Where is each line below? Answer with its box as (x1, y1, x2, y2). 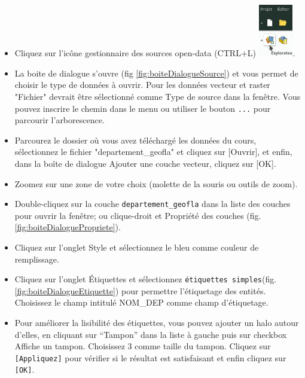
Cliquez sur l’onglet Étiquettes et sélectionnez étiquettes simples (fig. (14, 273, 277, 285)
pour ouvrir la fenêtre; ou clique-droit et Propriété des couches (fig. (14, 209, 261, 221)
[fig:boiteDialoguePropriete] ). (14, 221, 121, 233)
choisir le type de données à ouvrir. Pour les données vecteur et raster (14, 78, 270, 91)
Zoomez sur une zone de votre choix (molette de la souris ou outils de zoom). (14, 177, 298, 190)
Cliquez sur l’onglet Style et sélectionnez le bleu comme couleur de (14, 240, 259, 253)
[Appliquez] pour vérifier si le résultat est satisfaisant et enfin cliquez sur (14, 351, 286, 364)
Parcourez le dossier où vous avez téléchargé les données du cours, (14, 133, 257, 146)
